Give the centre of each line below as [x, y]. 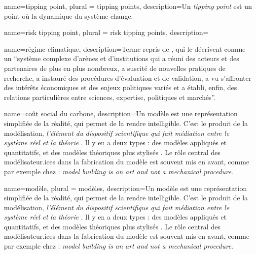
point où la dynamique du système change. [69, 16]
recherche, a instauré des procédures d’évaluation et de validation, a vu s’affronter [128, 78]
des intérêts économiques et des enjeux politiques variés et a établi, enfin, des [121, 87]
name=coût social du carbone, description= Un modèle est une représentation [121, 113]
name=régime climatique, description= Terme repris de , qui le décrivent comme [125, 48]
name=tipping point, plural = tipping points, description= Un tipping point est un [128, 6]
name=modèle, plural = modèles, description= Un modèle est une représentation [126, 188]
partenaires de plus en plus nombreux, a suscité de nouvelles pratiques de [115, 68]
